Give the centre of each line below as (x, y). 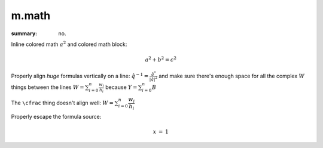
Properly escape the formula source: (56, 117)
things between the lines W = (48, 87)
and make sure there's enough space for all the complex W (232, 76)
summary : (24, 33)
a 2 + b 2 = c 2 (161, 59)
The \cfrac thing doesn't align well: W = (62, 103)
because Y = (121, 87)
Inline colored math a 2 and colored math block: (69, 44)
